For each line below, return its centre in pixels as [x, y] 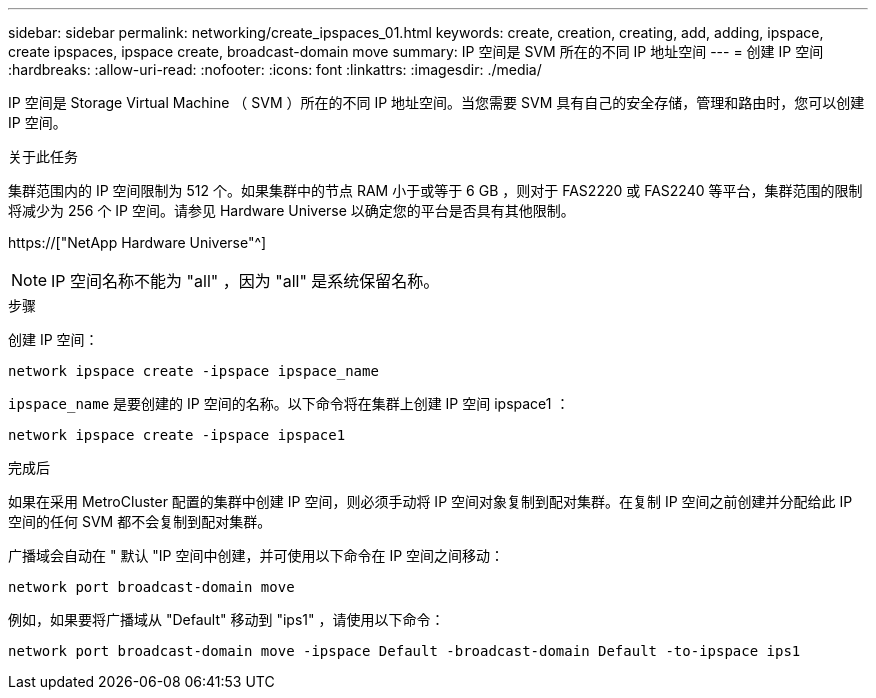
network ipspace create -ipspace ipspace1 [177, 435]
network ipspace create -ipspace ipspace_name [193, 371]
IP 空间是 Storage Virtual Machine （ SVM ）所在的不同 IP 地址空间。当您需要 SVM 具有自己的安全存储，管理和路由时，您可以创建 [436, 102]
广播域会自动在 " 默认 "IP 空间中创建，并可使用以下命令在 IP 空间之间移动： [256, 555]
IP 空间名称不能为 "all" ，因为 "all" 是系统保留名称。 [245, 281]
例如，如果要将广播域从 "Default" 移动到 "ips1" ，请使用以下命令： [226, 619]
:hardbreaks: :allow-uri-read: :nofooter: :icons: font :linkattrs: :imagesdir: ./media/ [275, 69]
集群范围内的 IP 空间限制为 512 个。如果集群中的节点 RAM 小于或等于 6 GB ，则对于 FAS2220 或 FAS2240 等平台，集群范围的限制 [435, 190]
